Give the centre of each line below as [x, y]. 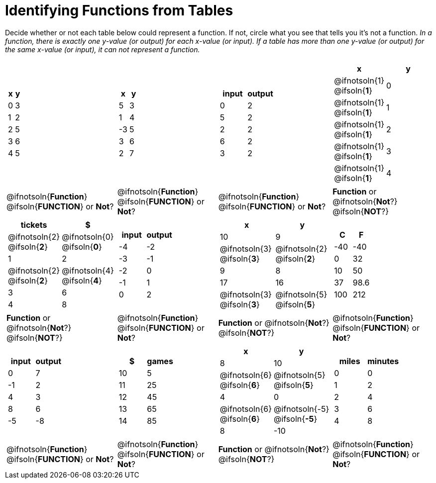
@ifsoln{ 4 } [82, 280]
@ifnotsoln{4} [88, 270]
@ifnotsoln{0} [88, 237]
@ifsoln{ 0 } [82, 246]
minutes [383, 361]
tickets [34, 225]
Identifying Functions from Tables [119, 10]
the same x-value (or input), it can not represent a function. [103, 49]
